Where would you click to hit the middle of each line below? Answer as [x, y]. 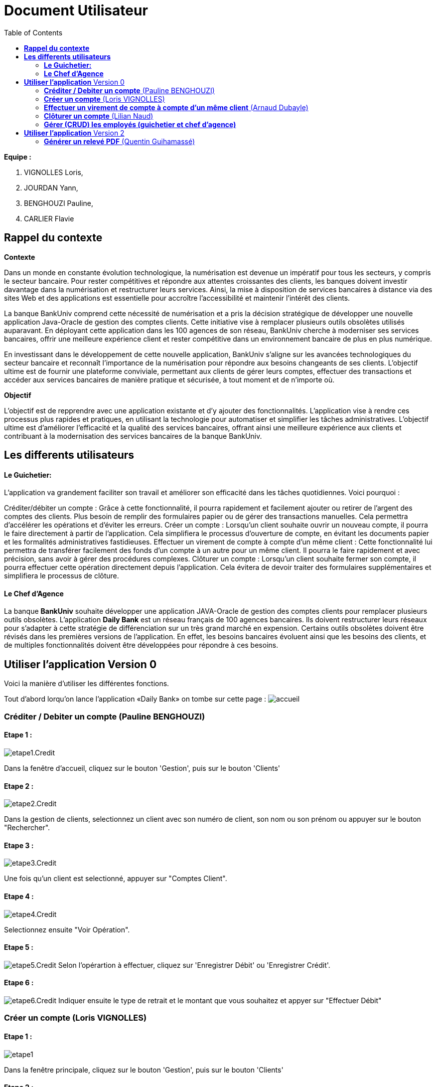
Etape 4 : [19, 896]
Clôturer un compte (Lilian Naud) [99, 116]
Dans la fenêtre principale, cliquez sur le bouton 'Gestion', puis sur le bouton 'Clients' [144, 1070]
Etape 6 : [19, 983]
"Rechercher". [27, 828]
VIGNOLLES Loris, [54, 172]
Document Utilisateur [76, 10]
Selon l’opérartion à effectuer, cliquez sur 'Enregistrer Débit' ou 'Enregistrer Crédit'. [194, 965]
